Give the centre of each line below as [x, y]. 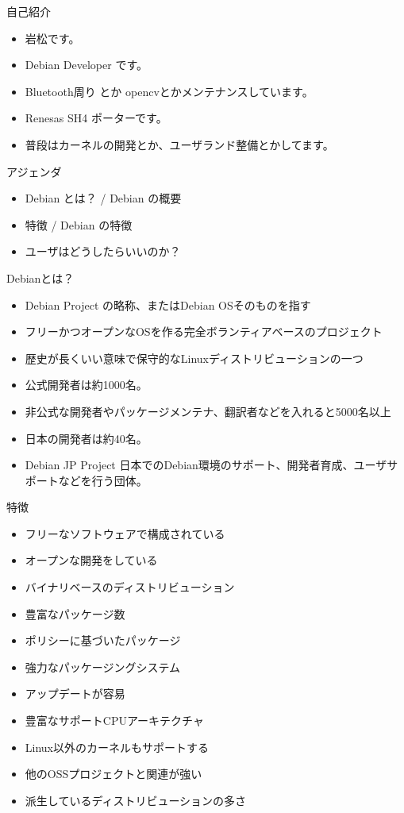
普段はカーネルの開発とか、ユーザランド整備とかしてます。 [179, 144]
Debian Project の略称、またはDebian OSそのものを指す [168, 304]
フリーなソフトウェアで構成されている [125, 533]
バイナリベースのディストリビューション [130, 587]
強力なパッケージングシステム [103, 667]
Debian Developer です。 [86, 65]
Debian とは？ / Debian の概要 [103, 198]
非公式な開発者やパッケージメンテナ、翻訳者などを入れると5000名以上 [208, 411]
